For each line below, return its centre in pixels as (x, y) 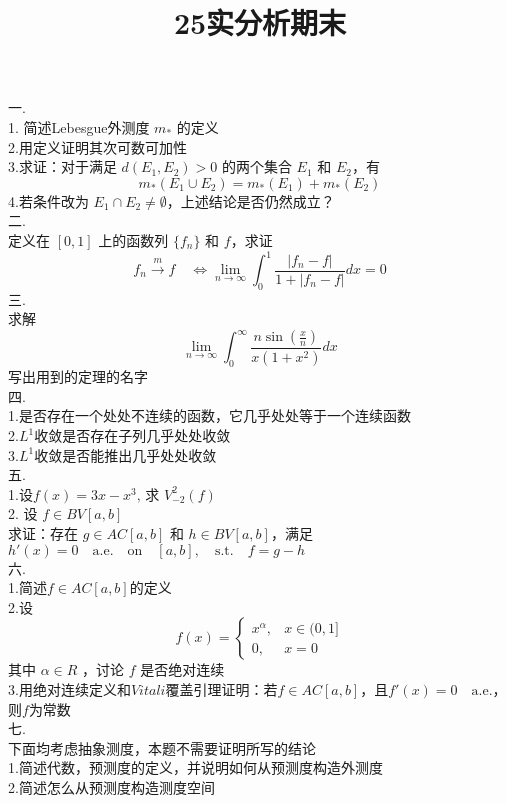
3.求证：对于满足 (62, 166)
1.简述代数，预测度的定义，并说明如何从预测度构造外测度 (195, 767)
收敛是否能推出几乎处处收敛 (125, 454)
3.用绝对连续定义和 (69, 688)
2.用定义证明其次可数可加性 (97, 146)
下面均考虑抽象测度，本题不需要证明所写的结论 (162, 747)
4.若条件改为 (48, 200)
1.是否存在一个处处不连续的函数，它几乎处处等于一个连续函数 (209, 415)
